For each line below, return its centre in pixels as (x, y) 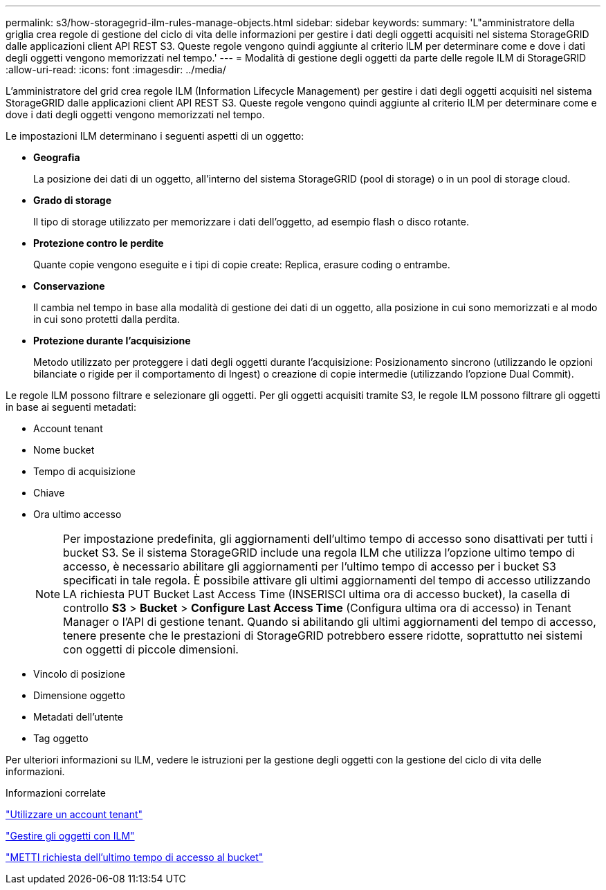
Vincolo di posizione (80, 674)
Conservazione (69, 286)
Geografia (57, 157)
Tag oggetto (61, 738)
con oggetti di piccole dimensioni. (151, 649)
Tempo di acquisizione (85, 471)
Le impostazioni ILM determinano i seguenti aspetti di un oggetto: (155, 136)
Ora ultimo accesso (77, 514)
